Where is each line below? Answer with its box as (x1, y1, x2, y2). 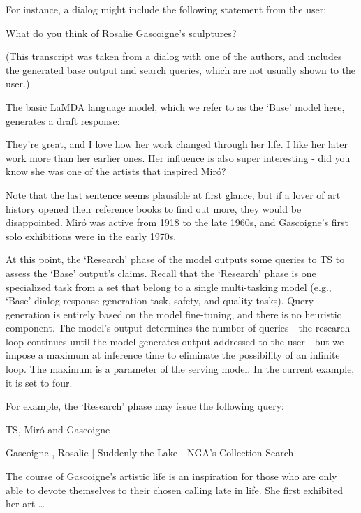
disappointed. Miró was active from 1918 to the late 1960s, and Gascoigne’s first (6, 215, 349, 230)
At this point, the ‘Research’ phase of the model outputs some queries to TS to (6, 252, 345, 267)
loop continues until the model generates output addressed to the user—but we (6, 334, 344, 348)
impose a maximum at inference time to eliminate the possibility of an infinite (6, 348, 340, 362)
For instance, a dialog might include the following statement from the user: (6, 2, 327, 16)
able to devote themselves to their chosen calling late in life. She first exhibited (6, 482, 343, 497)
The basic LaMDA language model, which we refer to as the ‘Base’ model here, (6, 99, 345, 114)
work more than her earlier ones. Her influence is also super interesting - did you (6, 150, 351, 165)
